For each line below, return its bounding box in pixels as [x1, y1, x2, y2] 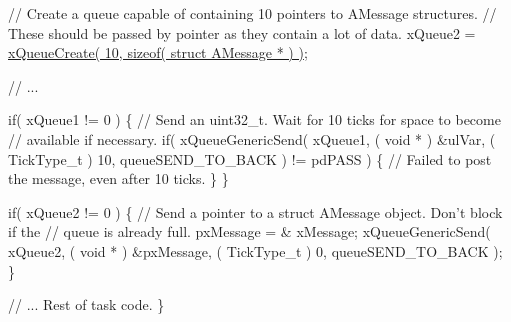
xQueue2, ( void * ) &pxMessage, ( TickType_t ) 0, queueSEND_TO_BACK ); [8, 240, 503, 261]
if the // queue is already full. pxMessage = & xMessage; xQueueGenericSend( [8, 221, 491, 242]
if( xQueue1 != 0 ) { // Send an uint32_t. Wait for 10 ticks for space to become [8, 109, 501, 130]
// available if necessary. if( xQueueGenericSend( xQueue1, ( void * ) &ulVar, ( [8, 128, 496, 149]
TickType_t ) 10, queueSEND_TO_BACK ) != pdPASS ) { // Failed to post [8, 148, 492, 169]
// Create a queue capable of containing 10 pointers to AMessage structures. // [8, 3, 497, 23]
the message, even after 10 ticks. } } [8, 168, 229, 189]
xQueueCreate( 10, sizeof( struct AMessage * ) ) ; [8, 42, 308, 63]
